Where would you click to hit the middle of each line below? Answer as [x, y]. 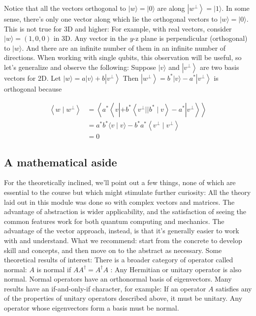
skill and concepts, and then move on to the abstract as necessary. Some [113, 250]
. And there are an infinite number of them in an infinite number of [124, 47]
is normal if [54, 269]
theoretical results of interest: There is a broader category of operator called [119, 260]
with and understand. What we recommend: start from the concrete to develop [123, 240]
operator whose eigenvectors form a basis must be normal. [92, 308]
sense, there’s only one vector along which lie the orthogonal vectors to [111, 19]
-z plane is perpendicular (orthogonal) [190, 38]
